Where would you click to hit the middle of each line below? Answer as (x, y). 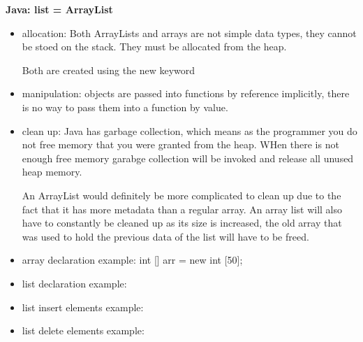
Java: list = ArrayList (59, 9)
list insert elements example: (83, 307)
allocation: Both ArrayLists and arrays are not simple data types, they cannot (189, 33)
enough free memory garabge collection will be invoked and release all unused (188, 158)
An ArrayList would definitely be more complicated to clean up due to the (181, 195)
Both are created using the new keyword (109, 70)
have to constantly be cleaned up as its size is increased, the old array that (182, 223)
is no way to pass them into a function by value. (125, 107)
